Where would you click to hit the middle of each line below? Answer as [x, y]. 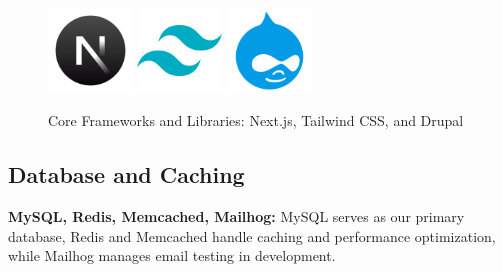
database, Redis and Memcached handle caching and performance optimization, [252, 235]
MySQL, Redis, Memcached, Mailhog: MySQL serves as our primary [236, 216]
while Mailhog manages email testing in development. [172, 255]
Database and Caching [126, 174]
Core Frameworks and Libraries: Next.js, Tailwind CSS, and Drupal [256, 120]
